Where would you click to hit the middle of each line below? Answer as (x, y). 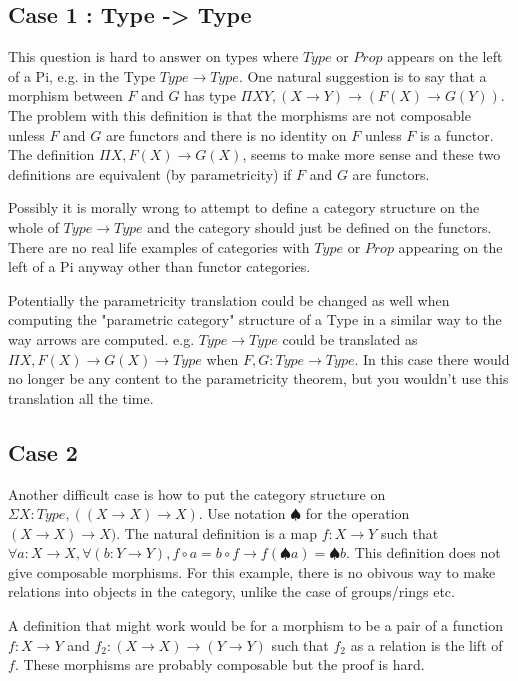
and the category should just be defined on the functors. (319, 226)
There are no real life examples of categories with (159, 246)
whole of (33, 226)
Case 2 (43, 451)
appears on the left (445, 56)
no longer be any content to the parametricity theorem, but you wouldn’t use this (258, 378)
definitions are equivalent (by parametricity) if (150, 173)
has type (210, 95)
